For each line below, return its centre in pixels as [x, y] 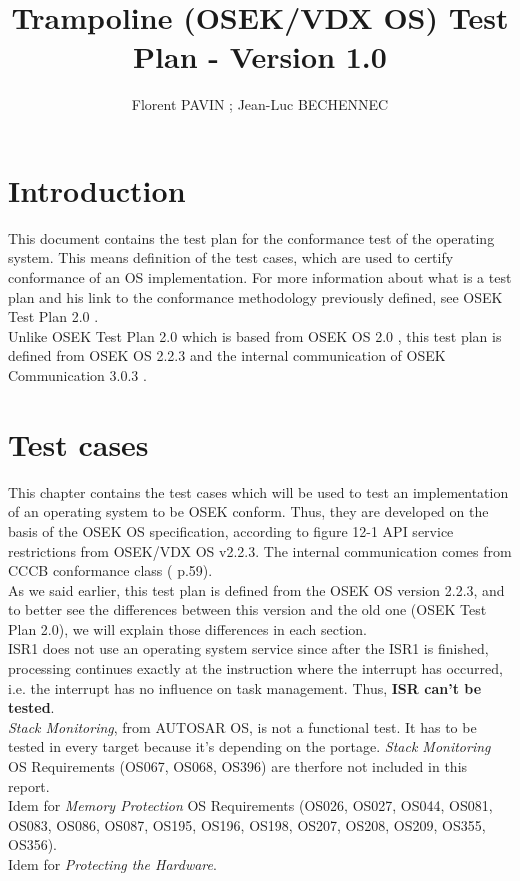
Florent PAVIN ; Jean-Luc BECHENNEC [260, 104]
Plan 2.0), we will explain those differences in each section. [187, 628]
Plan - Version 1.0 [260, 56]
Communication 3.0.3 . [77, 375]
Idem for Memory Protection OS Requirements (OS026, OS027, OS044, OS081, [250, 805]
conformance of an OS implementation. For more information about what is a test [260, 277]
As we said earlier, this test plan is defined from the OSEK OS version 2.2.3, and [256, 589]
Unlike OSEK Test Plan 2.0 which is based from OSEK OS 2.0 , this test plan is [255, 335]
